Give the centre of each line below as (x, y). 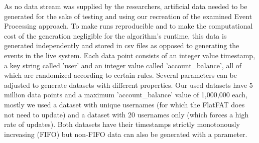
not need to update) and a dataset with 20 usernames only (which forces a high (126, 114)
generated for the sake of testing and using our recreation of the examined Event (128, 16)
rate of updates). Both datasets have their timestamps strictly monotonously (122, 124)
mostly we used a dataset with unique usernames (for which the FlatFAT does (124, 104)
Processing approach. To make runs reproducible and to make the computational (128, 26)
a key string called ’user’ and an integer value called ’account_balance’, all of (123, 65)
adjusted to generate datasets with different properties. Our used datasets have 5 (128, 85)
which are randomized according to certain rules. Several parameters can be (121, 75)
